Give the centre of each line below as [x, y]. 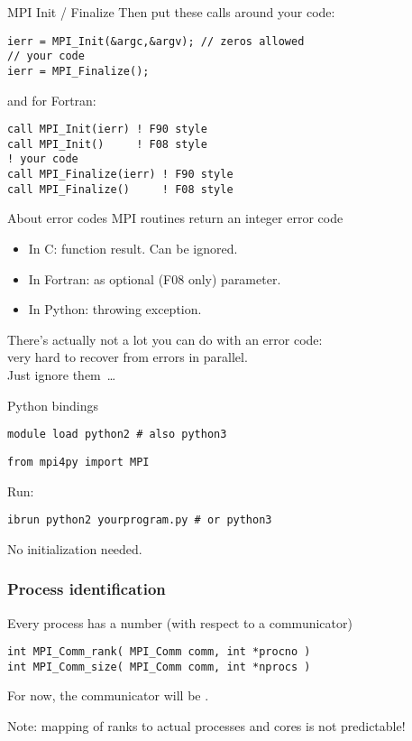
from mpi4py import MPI [78, 462]
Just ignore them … [62, 375]
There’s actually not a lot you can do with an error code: [165, 339]
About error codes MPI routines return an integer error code [175, 218]
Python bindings [53, 405]
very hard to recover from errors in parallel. [128, 357]
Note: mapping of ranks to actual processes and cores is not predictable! [206, 726]
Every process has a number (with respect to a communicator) [180, 622]
